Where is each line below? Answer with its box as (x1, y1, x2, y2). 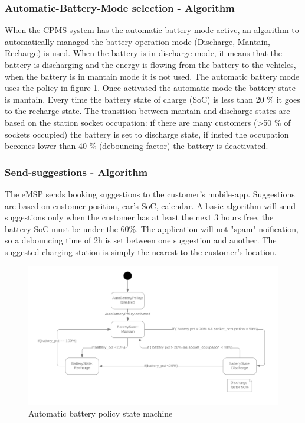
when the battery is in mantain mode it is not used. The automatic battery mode (5, 70, 300, 82)
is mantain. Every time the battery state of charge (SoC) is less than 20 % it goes (5, 93, 300, 105)
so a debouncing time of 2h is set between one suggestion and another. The (5, 234, 277, 246)
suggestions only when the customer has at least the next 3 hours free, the (5, 211, 274, 223)
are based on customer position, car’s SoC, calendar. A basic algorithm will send (5, 199, 296, 211)
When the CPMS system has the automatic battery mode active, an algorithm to (5, 24, 299, 36)
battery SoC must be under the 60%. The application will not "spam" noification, (5, 222, 299, 235)
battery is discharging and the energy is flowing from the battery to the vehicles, (5, 58, 296, 70)
